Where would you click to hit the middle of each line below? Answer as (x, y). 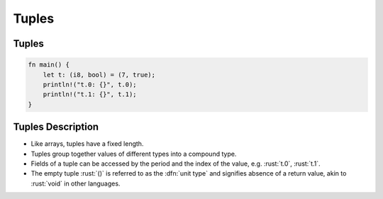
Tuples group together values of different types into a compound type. (134, 154)
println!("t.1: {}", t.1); (90, 95)
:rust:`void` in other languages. (76, 183)
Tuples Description (56, 127)
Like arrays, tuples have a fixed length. (87, 144)
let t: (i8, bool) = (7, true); (99, 75)
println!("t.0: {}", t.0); (90, 84)
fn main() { (49, 65)
